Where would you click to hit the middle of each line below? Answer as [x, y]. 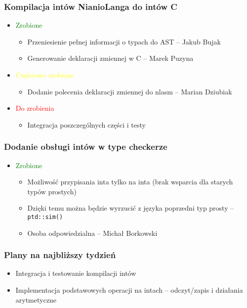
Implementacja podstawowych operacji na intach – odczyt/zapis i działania [129, 290]
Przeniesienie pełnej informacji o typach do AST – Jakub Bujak [124, 41]
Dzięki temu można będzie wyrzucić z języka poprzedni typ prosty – [131, 208]
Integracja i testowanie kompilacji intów [76, 273]
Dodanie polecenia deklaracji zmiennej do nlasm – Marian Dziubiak [130, 91]
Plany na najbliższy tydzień [60, 255]
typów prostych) [52, 191]
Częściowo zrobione [45, 75]
